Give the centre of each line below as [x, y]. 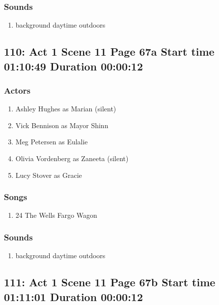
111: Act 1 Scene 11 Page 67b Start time [110, 282]
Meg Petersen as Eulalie [52, 142]
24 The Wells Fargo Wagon [56, 215]
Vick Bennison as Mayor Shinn [62, 125]
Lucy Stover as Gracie [49, 175]
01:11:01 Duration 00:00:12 [73, 296]
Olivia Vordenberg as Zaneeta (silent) [72, 158]
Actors [17, 90]
